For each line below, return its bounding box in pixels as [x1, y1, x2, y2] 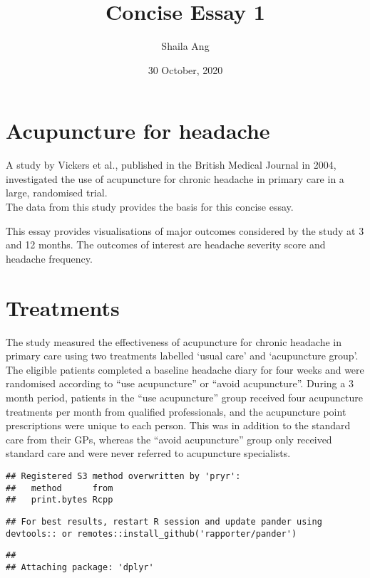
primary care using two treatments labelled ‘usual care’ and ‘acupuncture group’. [6, 348, 359, 363]
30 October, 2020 [148, 62, 223, 77]
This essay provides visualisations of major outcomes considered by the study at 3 [6, 223, 364, 238]
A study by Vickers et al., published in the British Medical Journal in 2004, [6, 157, 336, 172]
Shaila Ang [161, 38, 210, 53]
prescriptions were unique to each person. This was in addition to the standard [6, 418, 351, 433]
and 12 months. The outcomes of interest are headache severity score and [6, 237, 326, 252]
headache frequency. [6, 251, 93, 266]
